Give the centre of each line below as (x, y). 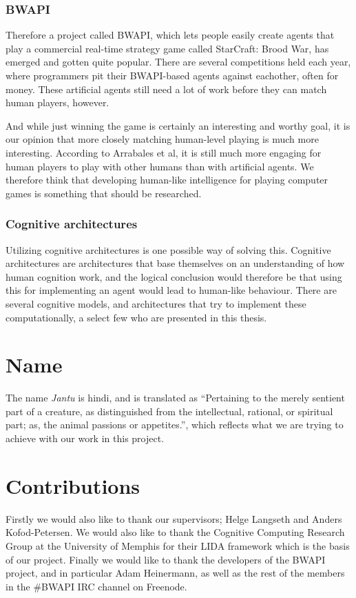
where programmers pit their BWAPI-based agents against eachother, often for (172, 75)
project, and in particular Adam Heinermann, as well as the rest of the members (175, 573)
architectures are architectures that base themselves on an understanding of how (175, 263)
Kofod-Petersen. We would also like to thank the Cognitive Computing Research (175, 532)
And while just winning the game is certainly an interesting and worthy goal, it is (178, 125)
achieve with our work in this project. (85, 438)
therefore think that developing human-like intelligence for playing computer (167, 180)
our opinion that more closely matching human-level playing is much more (162, 139)
